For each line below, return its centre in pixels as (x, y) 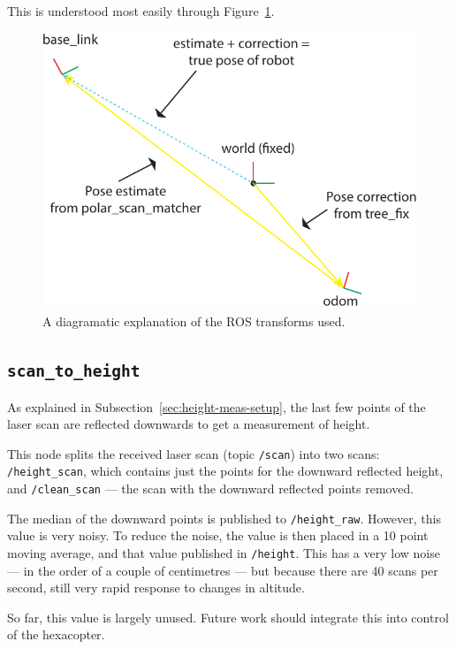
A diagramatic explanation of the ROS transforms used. (194, 321)
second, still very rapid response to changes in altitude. (156, 588)
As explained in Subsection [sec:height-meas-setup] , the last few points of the (217, 406)
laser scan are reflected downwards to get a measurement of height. (189, 424)
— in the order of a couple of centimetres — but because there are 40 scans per (223, 570)
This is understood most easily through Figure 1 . (141, 11)
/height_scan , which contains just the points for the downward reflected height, (225, 471)
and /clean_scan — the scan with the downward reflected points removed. (211, 489)
